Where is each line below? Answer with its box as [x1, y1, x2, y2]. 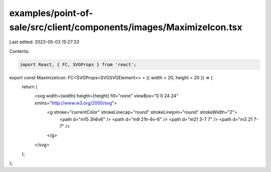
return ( [22, 84, 38, 90]
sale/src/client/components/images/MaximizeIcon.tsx [9, 22, 242, 33]
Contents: [9, 48, 30, 54]
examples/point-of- [9, 8, 93, 19]
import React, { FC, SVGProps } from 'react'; [20, 62, 137, 67]
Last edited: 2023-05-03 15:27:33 [9, 39, 80, 45]
